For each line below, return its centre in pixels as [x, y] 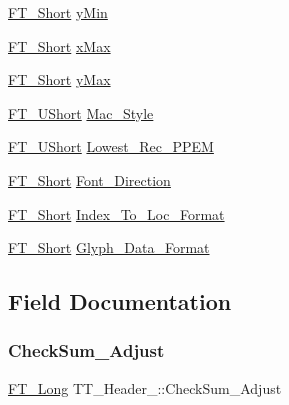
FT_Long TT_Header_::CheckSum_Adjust [145, 387]
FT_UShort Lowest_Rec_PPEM [111, 146]
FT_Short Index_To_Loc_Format [116, 213]
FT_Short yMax [59, 79]
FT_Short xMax [59, 45]
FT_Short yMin [58, 12]
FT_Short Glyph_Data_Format [109, 247]
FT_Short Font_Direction [89, 179]
